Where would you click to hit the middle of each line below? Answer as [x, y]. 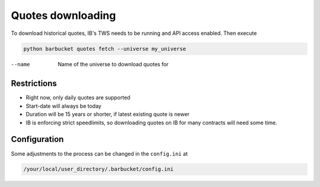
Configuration [37, 139]
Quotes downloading [63, 15]
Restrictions [34, 84]
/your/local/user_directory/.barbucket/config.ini [99, 169]
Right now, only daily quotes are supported [78, 98]
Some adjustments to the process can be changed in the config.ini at [99, 153]
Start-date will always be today [64, 106]
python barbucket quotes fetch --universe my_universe [105, 49]
